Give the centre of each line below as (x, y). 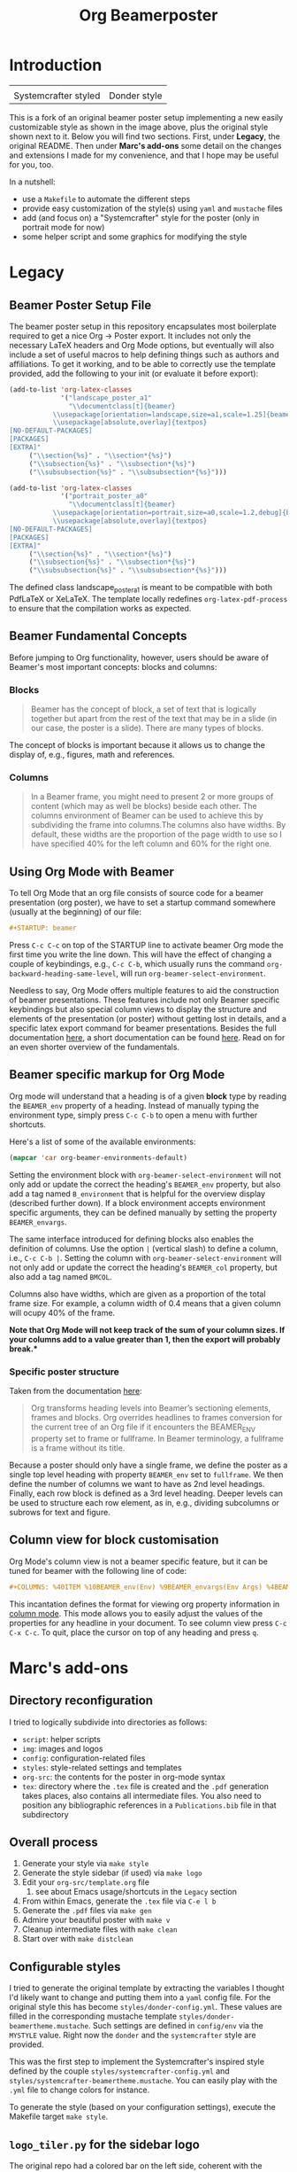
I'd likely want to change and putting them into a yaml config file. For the (140, 1997)
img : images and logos (62, 1748)
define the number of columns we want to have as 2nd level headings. (137, 1483)
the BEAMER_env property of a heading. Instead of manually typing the (134, 1105)
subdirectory (45, 1814)
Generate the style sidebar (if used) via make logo (112, 1873)
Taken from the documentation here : (76, 1391)
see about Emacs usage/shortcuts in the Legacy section (136, 1892)
